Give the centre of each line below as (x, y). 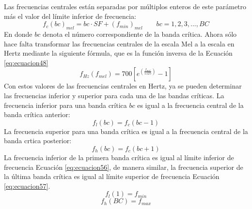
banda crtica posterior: (38, 141)
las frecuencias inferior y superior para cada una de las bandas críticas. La (114, 95)
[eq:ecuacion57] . (27, 186)
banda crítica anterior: (37, 114)
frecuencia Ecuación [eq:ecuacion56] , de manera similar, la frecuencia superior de (124, 167)
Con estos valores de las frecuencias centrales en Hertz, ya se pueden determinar (123, 86)
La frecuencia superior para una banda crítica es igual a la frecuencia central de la (126, 131)
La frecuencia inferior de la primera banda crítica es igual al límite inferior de (119, 157)
